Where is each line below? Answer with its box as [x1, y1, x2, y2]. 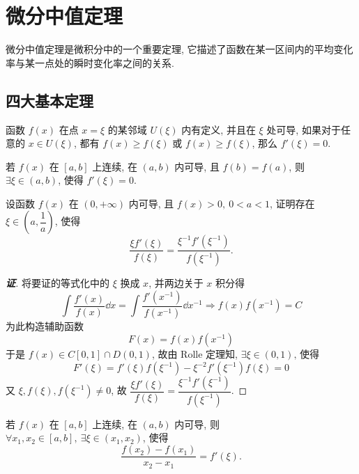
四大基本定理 [6, 89, 93, 111]
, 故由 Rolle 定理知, [151, 347, 238, 361]
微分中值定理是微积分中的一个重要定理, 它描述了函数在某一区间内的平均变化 [6, 42, 353, 56]
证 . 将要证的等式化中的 [6, 276, 109, 290]
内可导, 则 [174, 416, 220, 431]
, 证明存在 [269, 196, 315, 210]
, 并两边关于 [148, 276, 204, 290]
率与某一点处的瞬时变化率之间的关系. [6, 55, 174, 70]
